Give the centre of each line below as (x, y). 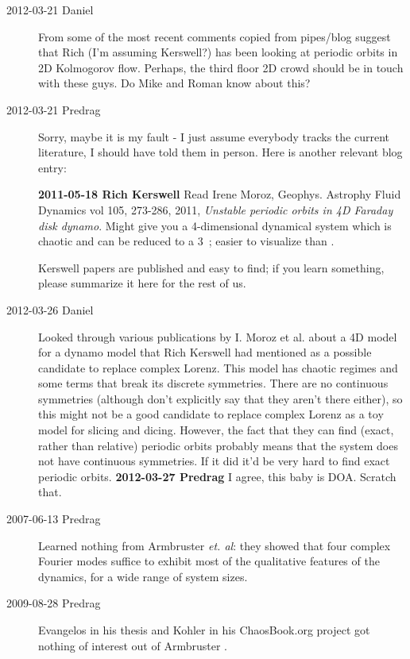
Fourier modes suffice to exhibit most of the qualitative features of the (209, 561)
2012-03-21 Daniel (50, 10)
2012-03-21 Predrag (54, 109)
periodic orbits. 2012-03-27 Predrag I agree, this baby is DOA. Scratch (217, 476)
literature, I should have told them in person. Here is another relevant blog (220, 152)
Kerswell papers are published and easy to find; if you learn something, (211, 267)
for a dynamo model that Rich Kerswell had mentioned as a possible (205, 352)
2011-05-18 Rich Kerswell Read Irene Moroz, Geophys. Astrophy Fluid (220, 194)
